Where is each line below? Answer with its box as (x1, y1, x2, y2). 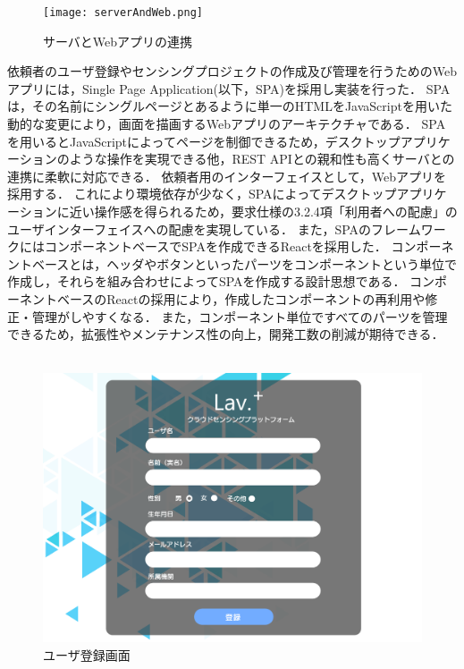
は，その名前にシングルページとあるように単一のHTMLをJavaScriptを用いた (7, 97, 452, 115)
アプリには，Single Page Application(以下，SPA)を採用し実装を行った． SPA (7, 79, 451, 97)
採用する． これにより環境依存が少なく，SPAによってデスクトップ (7, 184, 397, 203)
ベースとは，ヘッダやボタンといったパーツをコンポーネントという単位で (31, 254, 458, 273)
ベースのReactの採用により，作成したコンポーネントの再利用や (56, 289, 426, 308)
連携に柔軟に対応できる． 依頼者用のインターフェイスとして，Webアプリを (7, 166, 446, 185)
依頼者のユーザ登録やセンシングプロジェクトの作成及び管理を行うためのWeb (7, 62, 457, 80)
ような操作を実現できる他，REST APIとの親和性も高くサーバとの (69, 149, 455, 168)
